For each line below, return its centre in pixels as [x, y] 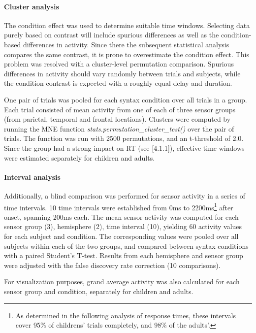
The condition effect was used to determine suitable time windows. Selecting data [127, 25]
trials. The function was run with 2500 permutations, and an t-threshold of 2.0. [124, 138]
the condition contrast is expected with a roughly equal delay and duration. [118, 83]
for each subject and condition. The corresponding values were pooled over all [121, 236]
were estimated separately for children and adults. [80, 157]
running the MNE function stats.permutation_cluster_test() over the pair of [119, 128]
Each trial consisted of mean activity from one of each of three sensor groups [120, 109]
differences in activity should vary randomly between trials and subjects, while [122, 73]
